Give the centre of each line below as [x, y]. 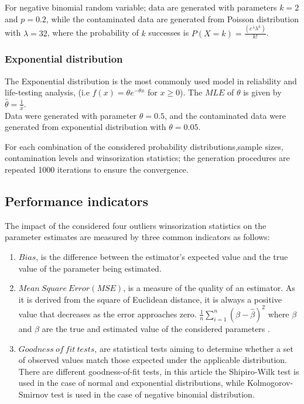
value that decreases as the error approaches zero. [107, 314]
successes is [169, 32]
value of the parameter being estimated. [90, 268]
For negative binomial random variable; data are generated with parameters [141, 7]
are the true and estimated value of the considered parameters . [156, 329]
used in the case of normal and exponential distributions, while [131, 383]
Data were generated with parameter [71, 115]
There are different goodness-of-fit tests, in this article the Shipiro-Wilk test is [159, 371]
